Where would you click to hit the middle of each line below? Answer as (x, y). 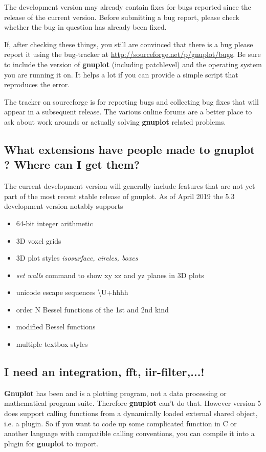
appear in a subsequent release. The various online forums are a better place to (128, 112)
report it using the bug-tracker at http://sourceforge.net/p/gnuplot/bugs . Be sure (132, 54)
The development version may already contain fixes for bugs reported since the (128, 7)
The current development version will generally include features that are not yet (130, 186)
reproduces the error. (37, 84)
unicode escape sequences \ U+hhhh (72, 292)
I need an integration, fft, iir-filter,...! (104, 372)
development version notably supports (64, 206)
